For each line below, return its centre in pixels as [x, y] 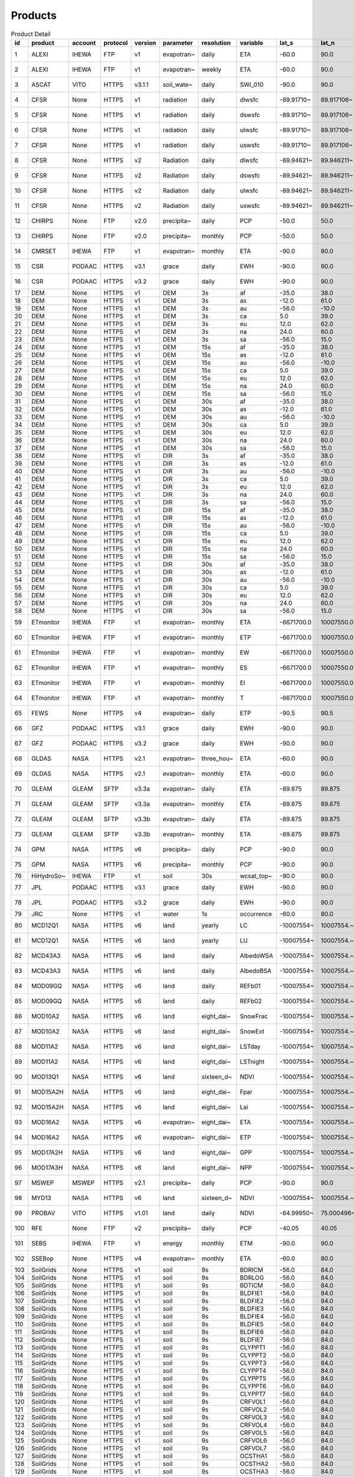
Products [34, 15]
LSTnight [252, 1062]
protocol [116, 43]
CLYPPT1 [253, 1347]
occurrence [256, 914]
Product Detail [31, 34]
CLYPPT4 [253, 1371]
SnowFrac [254, 1016]
